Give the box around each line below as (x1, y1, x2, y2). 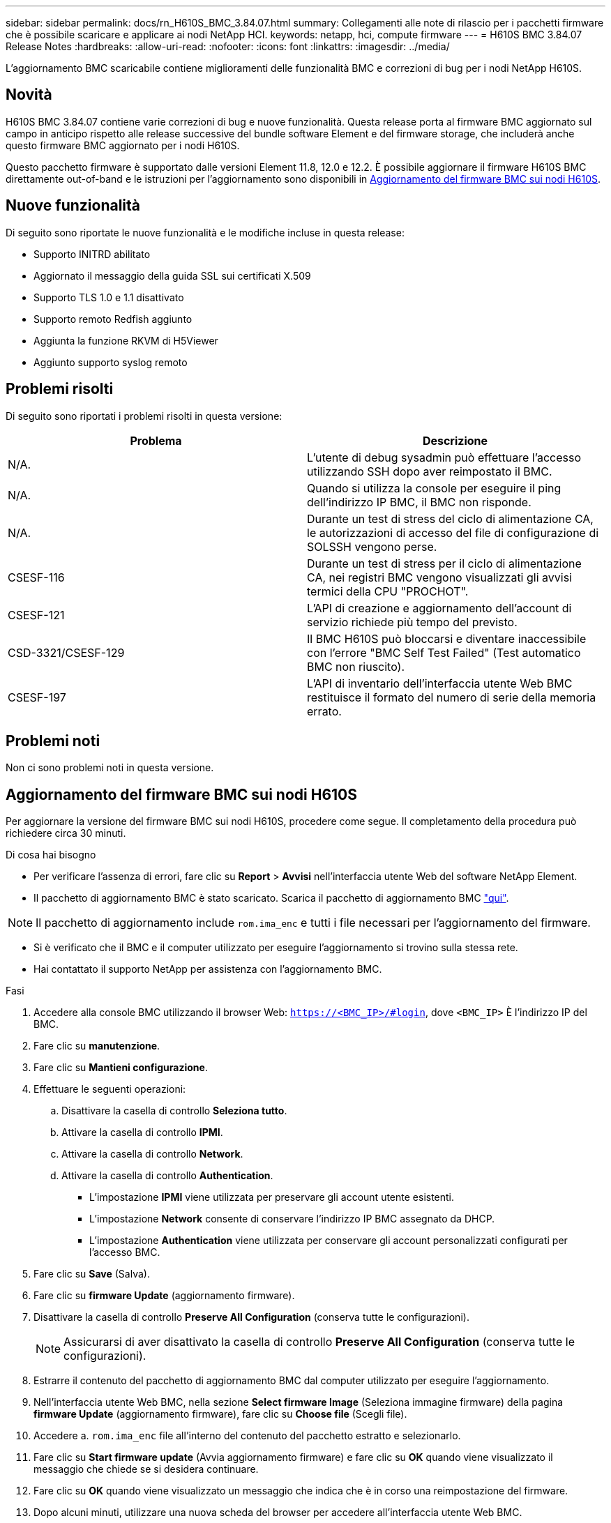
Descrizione (422, 433, 488, 448)
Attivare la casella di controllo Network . (61, 1148, 243, 1160)
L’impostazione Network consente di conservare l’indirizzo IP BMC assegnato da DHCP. (89, 1213, 495, 1225)
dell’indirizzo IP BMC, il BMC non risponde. (307, 494, 531, 509)
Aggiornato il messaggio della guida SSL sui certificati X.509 (33, 269, 311, 282)
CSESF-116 (8, 570, 65, 584)
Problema (130, 433, 182, 448)
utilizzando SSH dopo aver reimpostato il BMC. (307, 464, 552, 478)
